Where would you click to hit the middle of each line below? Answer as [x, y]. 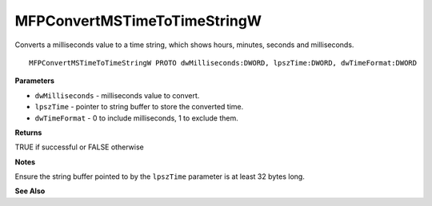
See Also [30, 191]
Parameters [35, 81]
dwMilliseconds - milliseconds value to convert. [117, 95]
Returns [28, 133]
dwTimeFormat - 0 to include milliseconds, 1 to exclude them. [137, 118]
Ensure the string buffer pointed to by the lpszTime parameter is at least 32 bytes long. [160, 176]
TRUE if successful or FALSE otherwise [79, 147]
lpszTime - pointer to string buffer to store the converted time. [139, 107]
